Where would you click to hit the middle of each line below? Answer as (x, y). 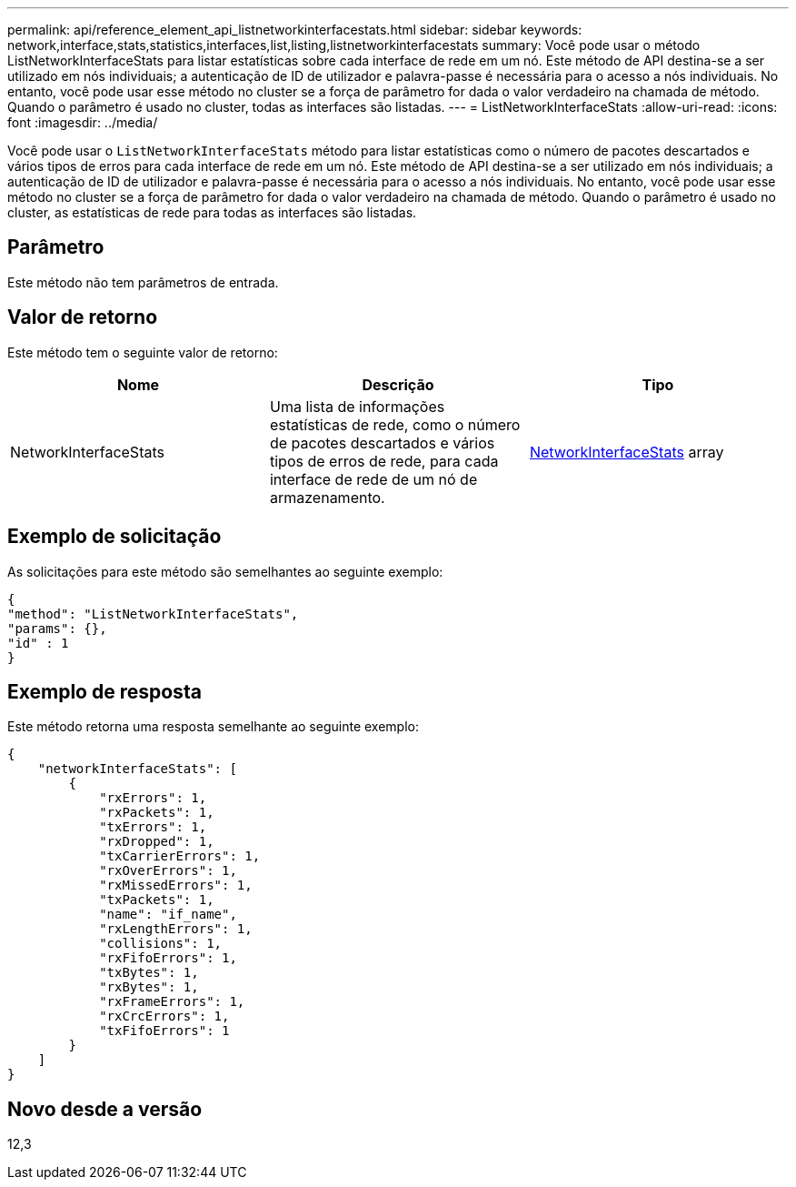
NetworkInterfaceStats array (627, 452)
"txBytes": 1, (149, 973)
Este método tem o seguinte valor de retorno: (143, 352)
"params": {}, (57, 628)
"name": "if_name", (168, 915)
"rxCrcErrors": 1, (164, 1016)
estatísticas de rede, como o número (395, 424)
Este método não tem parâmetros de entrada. (143, 282)
